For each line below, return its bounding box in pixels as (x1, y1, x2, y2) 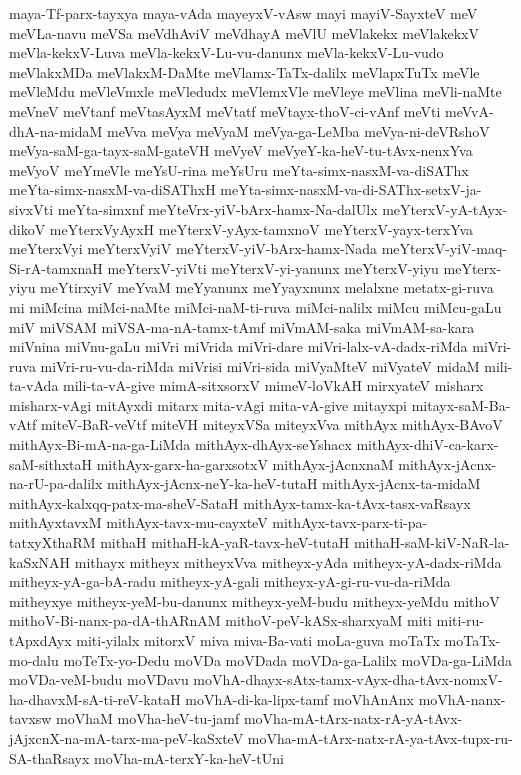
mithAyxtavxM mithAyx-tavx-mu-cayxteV (9, 512, 268, 533)
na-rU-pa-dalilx (9, 473, 103, 494)
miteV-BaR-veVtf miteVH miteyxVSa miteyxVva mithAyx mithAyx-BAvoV (40, 414, 503, 435)
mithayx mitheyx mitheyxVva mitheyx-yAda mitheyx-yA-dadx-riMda (74, 551, 502, 572)
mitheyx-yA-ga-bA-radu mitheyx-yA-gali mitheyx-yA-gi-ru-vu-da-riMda (9, 571, 451, 592)
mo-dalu (9, 649, 59, 670)
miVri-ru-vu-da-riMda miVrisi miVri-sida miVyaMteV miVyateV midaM (40, 355, 480, 376)
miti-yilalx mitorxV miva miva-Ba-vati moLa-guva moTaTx (76, 630, 440, 650)
